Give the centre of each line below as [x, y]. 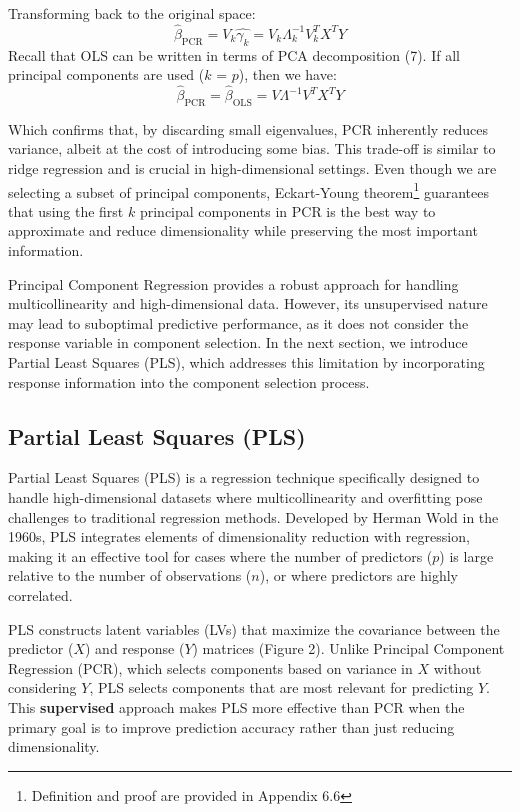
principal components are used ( [106, 74]
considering [42, 687]
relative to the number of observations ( [130, 575]
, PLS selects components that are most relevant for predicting [281, 687]
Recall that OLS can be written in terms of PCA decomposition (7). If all [234, 54]
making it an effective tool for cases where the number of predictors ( [220, 555]
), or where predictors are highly [358, 575]
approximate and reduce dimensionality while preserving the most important [243, 230]
